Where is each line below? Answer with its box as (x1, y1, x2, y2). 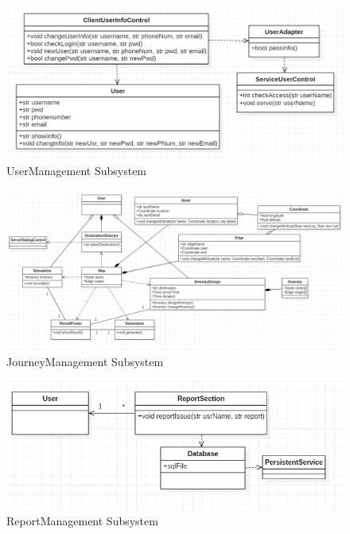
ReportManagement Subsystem (6, 512, 158, 528)
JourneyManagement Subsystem (6, 353, 164, 370)
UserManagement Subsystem (6, 162, 147, 179)
